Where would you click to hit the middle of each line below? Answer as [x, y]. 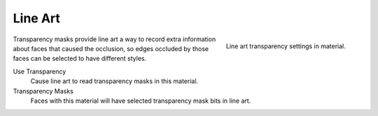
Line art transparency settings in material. [286, 46]
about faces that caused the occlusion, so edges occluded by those [111, 48]
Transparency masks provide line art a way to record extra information [114, 39]
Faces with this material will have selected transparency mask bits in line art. [141, 101]
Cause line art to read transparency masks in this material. [114, 81]
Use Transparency [40, 71]
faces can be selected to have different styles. [80, 59]
